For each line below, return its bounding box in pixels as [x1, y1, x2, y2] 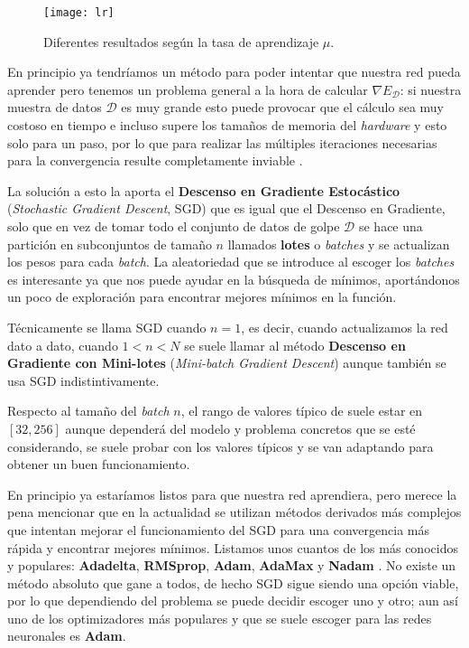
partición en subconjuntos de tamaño [7, 234, 212, 253]
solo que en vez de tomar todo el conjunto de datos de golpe [7, 217, 340, 235]
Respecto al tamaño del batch [7, 401, 170, 420]
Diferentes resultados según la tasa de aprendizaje [43, 32, 319, 51]
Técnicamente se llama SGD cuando [7, 317, 207, 336]
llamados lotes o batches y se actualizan [227, 234, 450, 253]
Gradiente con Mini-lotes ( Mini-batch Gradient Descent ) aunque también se [7, 353, 446, 372]
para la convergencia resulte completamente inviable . [7, 151, 303, 170]
